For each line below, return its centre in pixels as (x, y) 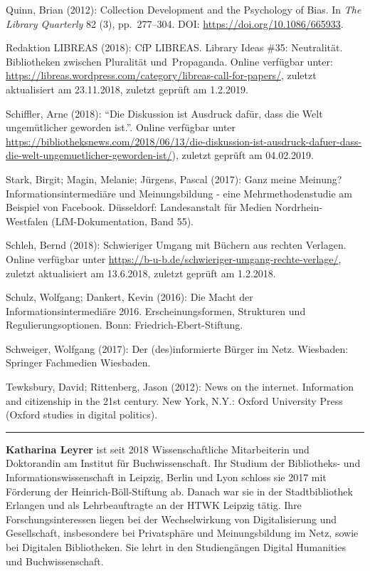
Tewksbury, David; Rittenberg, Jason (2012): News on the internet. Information (180, 387)
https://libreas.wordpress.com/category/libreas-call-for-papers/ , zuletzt (161, 75)
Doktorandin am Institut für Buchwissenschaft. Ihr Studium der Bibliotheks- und (183, 463)
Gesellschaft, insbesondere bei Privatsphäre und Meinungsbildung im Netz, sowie (182, 533)
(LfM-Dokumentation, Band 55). (122, 221)
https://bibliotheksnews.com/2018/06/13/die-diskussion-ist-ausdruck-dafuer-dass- (184, 141)
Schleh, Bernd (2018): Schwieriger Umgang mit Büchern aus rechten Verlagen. (176, 245)
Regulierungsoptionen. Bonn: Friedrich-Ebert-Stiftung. (125, 325)
